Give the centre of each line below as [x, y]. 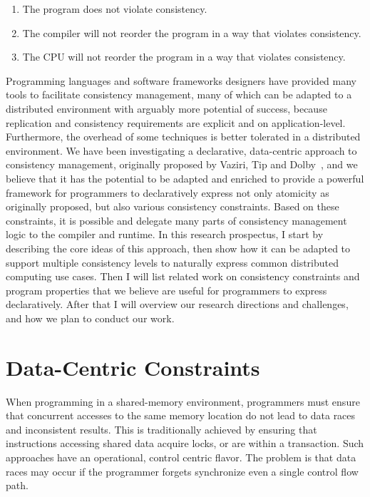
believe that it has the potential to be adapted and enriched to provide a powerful [185, 178]
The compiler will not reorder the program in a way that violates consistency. [192, 32]
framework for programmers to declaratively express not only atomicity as [168, 192]
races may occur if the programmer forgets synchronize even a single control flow [182, 471]
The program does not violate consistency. [115, 9]
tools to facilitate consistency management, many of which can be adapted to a [179, 94]
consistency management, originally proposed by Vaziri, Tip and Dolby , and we [182, 164]
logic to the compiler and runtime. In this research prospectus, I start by [165, 234]
